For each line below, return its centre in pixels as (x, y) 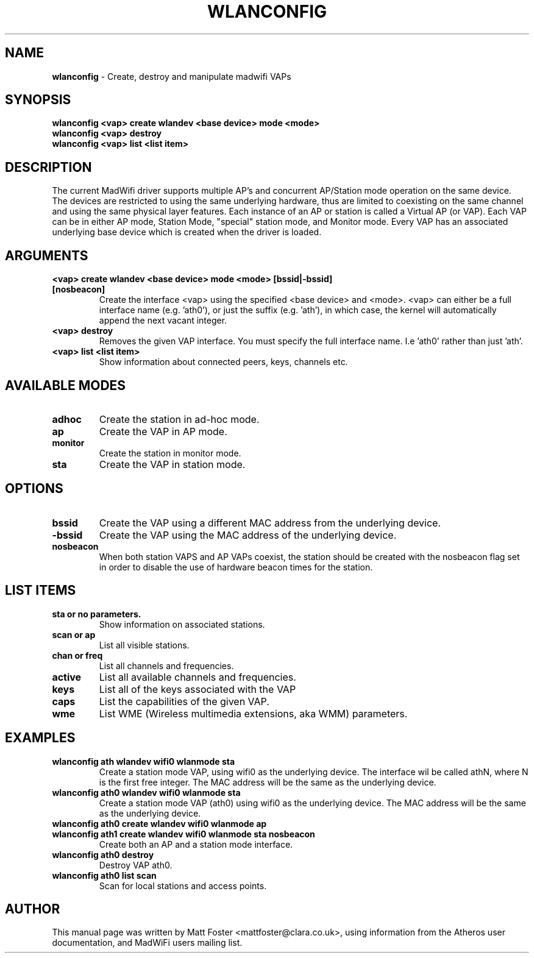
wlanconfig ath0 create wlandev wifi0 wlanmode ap (159, 823)
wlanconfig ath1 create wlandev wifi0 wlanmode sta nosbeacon (183, 834)
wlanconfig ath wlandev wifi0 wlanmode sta (144, 761)
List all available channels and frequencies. (198, 677)
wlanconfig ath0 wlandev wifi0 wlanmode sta (146, 792)
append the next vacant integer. (163, 321)
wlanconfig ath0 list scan (104, 875)
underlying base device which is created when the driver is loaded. (187, 232)
